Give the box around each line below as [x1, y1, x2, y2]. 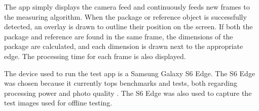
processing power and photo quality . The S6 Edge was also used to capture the [4, 87, 252, 98]
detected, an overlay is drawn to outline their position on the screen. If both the [4, 21, 253, 32]
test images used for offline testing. [4, 97, 113, 108]
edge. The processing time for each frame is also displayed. [4, 50, 186, 61]
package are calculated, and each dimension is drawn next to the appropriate [4, 41, 243, 51]
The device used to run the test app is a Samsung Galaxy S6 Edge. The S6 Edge [4, 68, 255, 78]
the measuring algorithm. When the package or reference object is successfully [4, 11, 247, 22]
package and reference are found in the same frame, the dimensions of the [4, 31, 233, 41]
